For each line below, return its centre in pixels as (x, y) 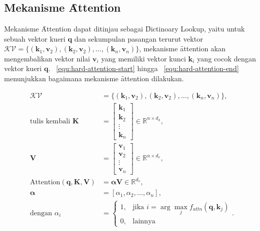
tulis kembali (50, 121)
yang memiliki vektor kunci (144, 58)
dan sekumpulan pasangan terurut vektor (139, 38)
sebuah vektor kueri (35, 38)
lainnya (144, 221)
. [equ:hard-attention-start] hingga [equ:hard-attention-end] (144, 68)
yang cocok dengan (227, 58)
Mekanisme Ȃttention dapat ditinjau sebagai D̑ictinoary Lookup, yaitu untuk (124, 28)
